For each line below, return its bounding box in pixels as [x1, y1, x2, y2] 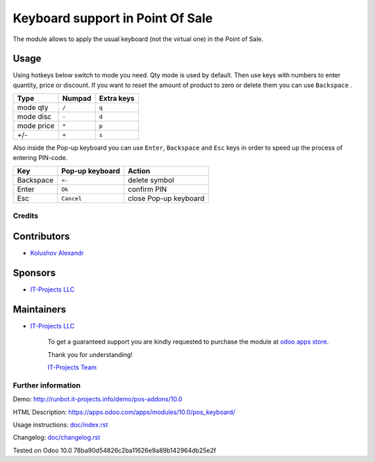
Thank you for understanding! [47, 350, 133, 358]
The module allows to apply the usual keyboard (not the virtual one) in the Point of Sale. [12, 35, 264, 43]
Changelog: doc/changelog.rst [12, 433, 101, 442]
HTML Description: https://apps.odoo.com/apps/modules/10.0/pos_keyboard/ [12, 408, 235, 416]
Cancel [61, 195, 83, 202]
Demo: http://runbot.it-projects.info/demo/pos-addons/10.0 [12, 395, 183, 404]
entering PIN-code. [12, 153, 68, 161]
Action [127, 166, 151, 176]
